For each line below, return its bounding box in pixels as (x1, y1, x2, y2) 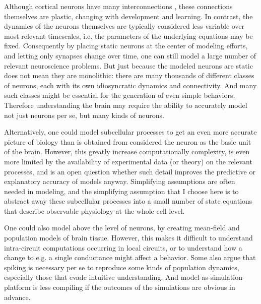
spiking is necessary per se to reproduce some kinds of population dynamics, (4, 262, 239, 272)
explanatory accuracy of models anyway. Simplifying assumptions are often (4, 176, 235, 187)
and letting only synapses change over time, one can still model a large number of (4, 50, 256, 60)
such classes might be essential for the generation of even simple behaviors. (4, 90, 235, 100)
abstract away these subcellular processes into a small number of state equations (4, 196, 252, 206)
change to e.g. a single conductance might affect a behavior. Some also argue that (4, 252, 256, 263)
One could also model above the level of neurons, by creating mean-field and (4, 222, 240, 233)
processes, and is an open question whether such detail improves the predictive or (4, 166, 255, 176)
